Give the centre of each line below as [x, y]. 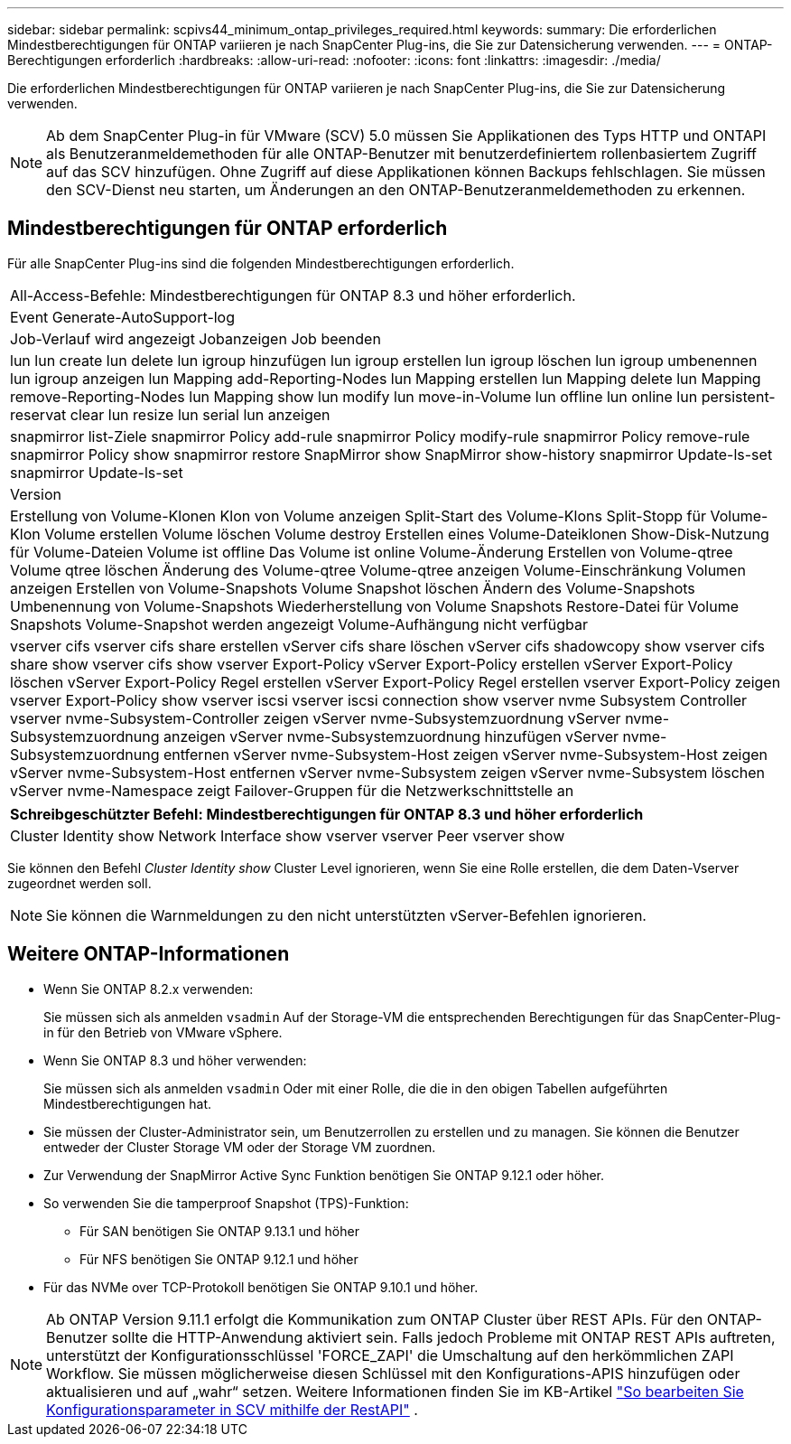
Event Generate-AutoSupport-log [123, 317]
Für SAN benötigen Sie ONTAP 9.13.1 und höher [219, 1231]
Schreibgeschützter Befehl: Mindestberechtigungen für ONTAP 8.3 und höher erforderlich [327, 814]
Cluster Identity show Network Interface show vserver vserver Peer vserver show [288, 835]
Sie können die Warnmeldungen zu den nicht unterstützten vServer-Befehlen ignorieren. [346, 915]
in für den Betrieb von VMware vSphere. [163, 1032]
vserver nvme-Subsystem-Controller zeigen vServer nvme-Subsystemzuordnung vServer [316, 718]
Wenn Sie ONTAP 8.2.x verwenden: [149, 989]
